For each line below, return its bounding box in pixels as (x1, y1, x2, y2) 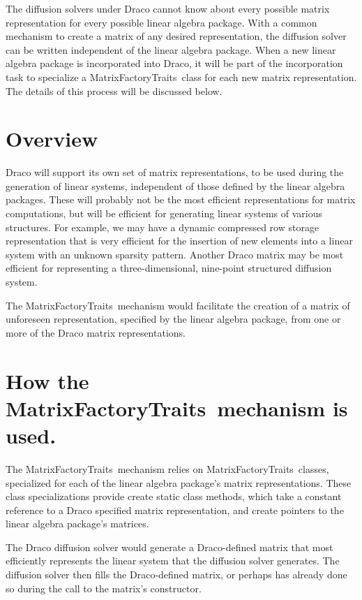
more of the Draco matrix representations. (6, 325, 186, 339)
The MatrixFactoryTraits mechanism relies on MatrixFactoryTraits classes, (6, 461, 329, 476)
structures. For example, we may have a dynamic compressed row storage (6, 219, 319, 234)
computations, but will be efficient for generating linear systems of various (6, 206, 322, 221)
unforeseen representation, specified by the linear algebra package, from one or (6, 312, 341, 326)
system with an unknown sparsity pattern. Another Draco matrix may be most (6, 247, 344, 261)
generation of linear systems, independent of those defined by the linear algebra (6, 178, 345, 193)
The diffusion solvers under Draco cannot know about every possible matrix (6, 1, 330, 15)
